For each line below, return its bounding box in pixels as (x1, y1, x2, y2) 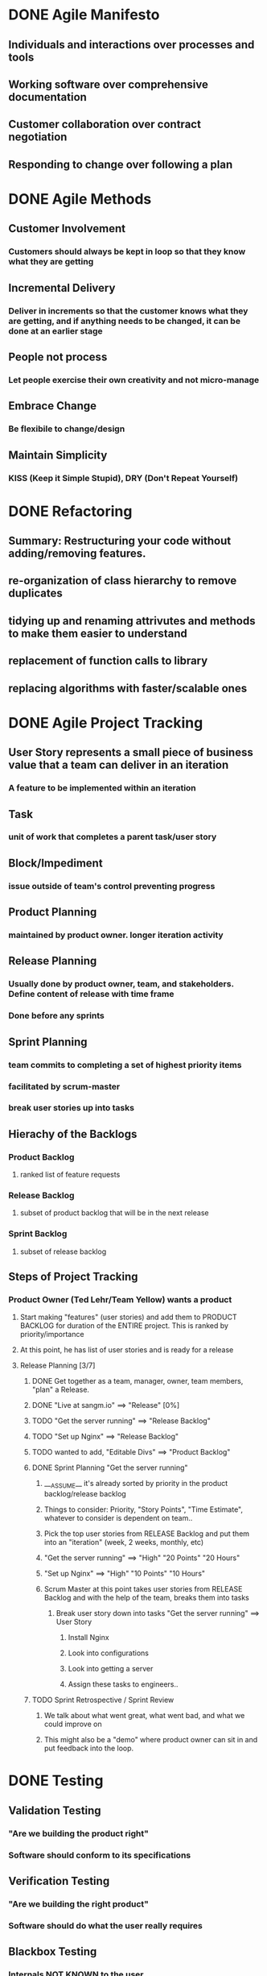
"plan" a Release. (31, 1384, 90, 1395)
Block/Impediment (8, 856, 103, 870)
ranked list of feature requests (19, 1170, 121, 1180)
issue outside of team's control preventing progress (8, 880, 216, 891)
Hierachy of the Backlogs (8, 1127, 138, 1141)
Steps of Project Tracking (8, 1270, 138, 1284)
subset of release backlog (19, 1247, 107, 1256)
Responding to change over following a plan (8, 157, 233, 171)
